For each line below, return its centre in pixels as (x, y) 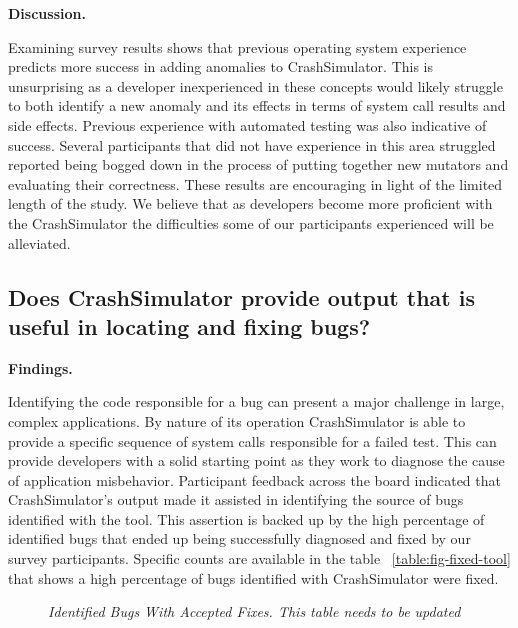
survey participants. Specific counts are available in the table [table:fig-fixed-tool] (259, 558)
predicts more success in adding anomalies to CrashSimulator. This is (221, 66)
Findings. (40, 367)
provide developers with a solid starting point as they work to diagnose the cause (256, 460)
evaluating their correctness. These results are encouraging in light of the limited (255, 183)
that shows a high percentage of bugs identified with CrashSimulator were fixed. (253, 577)
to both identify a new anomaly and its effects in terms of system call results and (257, 105)
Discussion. (47, 13)
